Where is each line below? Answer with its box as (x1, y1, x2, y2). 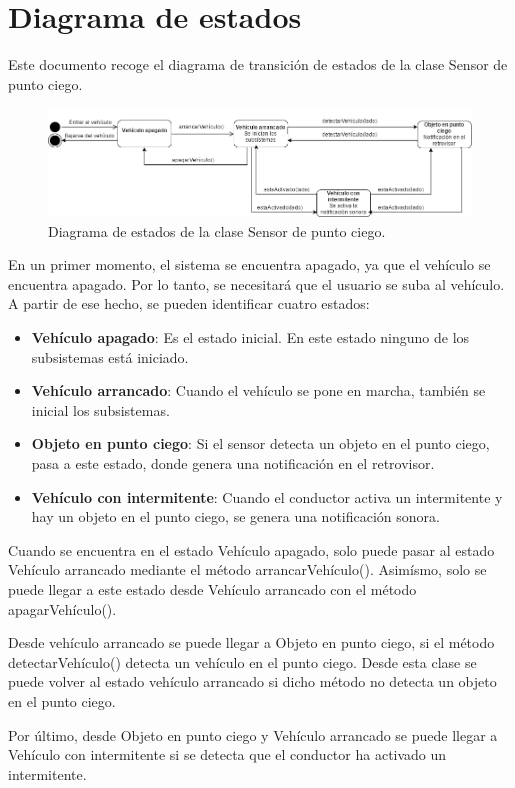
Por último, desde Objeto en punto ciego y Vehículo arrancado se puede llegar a (8, 724, 498, 745)
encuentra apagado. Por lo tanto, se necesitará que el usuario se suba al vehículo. (8, 273, 505, 294)
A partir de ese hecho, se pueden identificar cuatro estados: (8, 293, 370, 314)
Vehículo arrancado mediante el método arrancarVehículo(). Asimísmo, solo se (8, 559, 487, 580)
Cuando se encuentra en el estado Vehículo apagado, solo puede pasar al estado (8, 539, 495, 560)
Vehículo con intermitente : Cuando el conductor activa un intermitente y (31, 486, 503, 507)
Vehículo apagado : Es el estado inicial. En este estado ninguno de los (31, 327, 470, 348)
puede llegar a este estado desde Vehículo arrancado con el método (8, 579, 417, 600)
